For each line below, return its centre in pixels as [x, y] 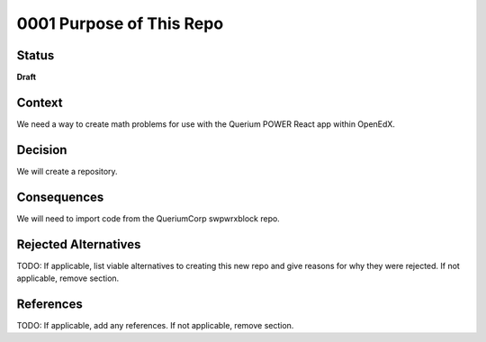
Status [36, 55]
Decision [42, 150]
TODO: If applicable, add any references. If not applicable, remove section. [155, 325]
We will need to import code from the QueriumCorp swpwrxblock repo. [148, 218]
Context [40, 102]
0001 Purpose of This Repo [120, 23]
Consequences [60, 197]
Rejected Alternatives [79, 244]
